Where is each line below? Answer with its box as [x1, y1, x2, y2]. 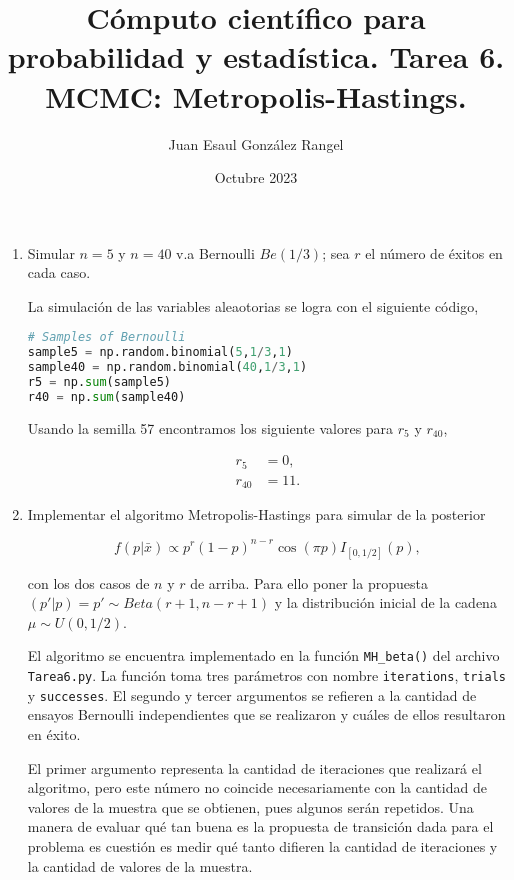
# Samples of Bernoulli [27, 330, 186, 345]
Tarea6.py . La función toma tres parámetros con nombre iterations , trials [27, 665, 506, 686]
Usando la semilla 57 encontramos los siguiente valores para [27, 417, 394, 438]
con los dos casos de [27, 572, 150, 593]
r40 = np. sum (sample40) [27, 389, 186, 404]
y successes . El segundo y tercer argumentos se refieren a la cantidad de [27, 684, 477, 705]
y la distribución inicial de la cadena [274, 592, 497, 613]
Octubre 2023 [214, 167, 298, 188]
